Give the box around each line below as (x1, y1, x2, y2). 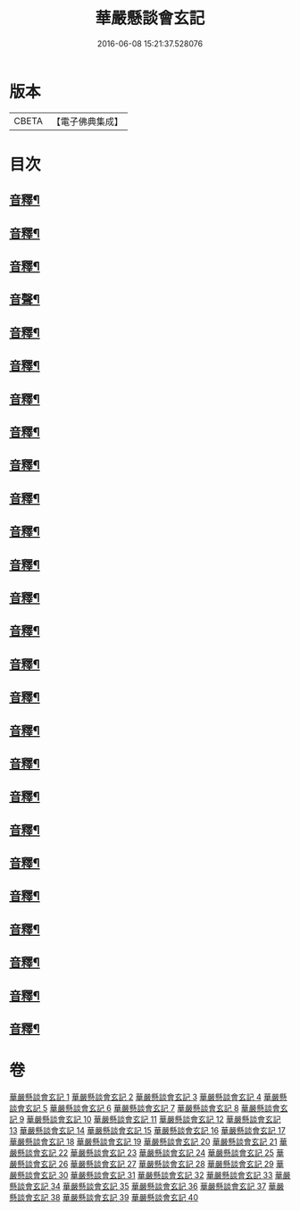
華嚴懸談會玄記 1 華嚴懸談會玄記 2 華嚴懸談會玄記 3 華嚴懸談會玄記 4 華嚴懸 (9, 1091, 287, 1102)
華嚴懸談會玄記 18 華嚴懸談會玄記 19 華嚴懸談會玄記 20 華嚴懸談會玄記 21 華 (9, 1136, 287, 1147)
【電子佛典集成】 (51, 115, 123, 128)
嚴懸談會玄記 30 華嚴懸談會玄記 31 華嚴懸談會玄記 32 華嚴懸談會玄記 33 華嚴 (9, 1169, 291, 1180)
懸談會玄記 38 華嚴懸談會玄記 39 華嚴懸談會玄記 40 (9, 1191, 199, 1202)
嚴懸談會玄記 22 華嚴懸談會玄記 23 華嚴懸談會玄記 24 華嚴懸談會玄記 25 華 (9, 1147, 284, 1157)
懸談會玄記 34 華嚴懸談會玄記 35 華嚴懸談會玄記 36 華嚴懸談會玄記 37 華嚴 (9, 1181, 285, 1191)
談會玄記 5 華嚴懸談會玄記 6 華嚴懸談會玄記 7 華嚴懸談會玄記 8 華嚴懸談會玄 (9, 1102, 288, 1113)
